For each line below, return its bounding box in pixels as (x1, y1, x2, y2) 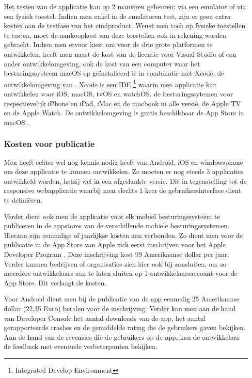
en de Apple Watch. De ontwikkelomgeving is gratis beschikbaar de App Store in (4, 108, 244, 118)
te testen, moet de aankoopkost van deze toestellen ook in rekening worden (4, 30, 226, 40)
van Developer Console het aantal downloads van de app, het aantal (4, 313, 206, 323)
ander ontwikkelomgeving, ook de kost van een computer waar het (4, 58, 200, 68)
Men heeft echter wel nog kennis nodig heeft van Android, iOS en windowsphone (4, 157, 243, 167)
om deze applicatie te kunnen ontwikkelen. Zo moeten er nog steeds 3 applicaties (4, 166, 244, 176)
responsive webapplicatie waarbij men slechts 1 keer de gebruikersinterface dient (4, 185, 241, 195)
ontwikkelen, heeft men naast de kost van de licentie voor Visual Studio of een (4, 48, 236, 59)
